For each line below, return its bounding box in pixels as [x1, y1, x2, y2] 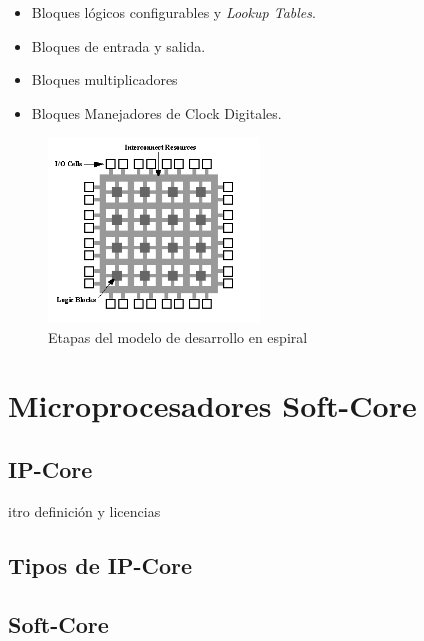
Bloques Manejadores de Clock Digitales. [31, 102, 282, 123]
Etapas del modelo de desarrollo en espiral [48, 326, 308, 347]
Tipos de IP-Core [8, 549, 193, 580]
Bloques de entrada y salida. [31, 35, 206, 56]
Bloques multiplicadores [31, 69, 178, 90]
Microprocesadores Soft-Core [8, 385, 417, 426]
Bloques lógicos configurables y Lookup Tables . [31, 2, 316, 22]
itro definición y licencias [8, 500, 161, 521]
